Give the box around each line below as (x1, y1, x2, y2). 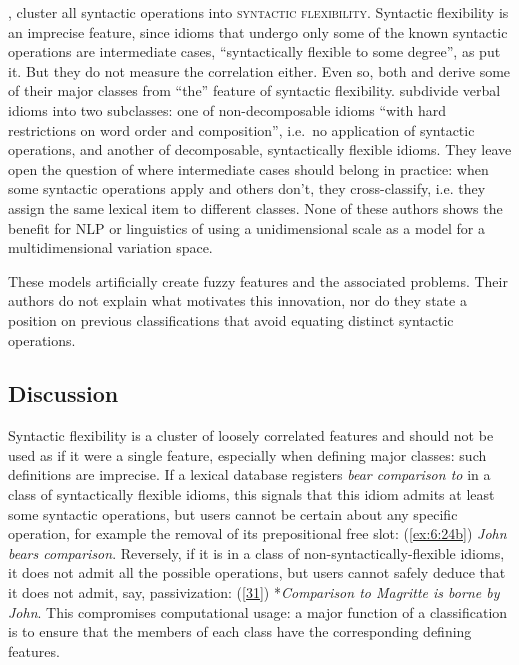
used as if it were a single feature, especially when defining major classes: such (8, 444, 487, 465)
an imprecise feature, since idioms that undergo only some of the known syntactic (8, 21, 508, 42)
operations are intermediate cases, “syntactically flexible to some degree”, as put (8, 41, 501, 62)
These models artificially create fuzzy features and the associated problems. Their (8, 270, 508, 291)
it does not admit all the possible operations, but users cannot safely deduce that (8, 562, 506, 583)
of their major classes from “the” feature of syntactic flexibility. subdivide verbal (8, 80, 501, 101)
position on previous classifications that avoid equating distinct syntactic (8, 309, 454, 330)
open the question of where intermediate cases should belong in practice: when (8, 158, 489, 179)
